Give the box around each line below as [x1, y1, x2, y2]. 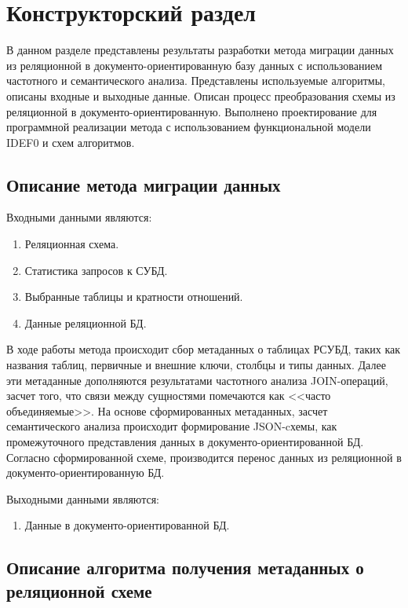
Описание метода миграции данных [6, 172, 281, 196]
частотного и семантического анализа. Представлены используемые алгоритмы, [6, 72, 385, 89]
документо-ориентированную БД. [6, 464, 165, 481]
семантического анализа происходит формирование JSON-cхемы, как [6, 418, 337, 434]
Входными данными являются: [6, 209, 152, 225]
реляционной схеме [6, 578, 152, 603]
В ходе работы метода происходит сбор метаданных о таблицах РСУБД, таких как [6, 341, 401, 357]
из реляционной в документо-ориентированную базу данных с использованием [6, 57, 383, 73]
